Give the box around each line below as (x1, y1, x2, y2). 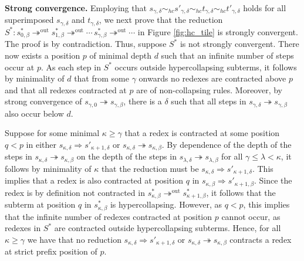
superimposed (5, 13, 54, 26)
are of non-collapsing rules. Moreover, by (136, 83, 283, 96)
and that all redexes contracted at (5, 83, 127, 96)
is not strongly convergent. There (180, 38, 299, 50)
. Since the (254, 174, 292, 187)
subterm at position (5, 198, 76, 211)
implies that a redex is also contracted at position (5, 174, 184, 187)
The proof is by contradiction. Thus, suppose (5, 38, 167, 50)
